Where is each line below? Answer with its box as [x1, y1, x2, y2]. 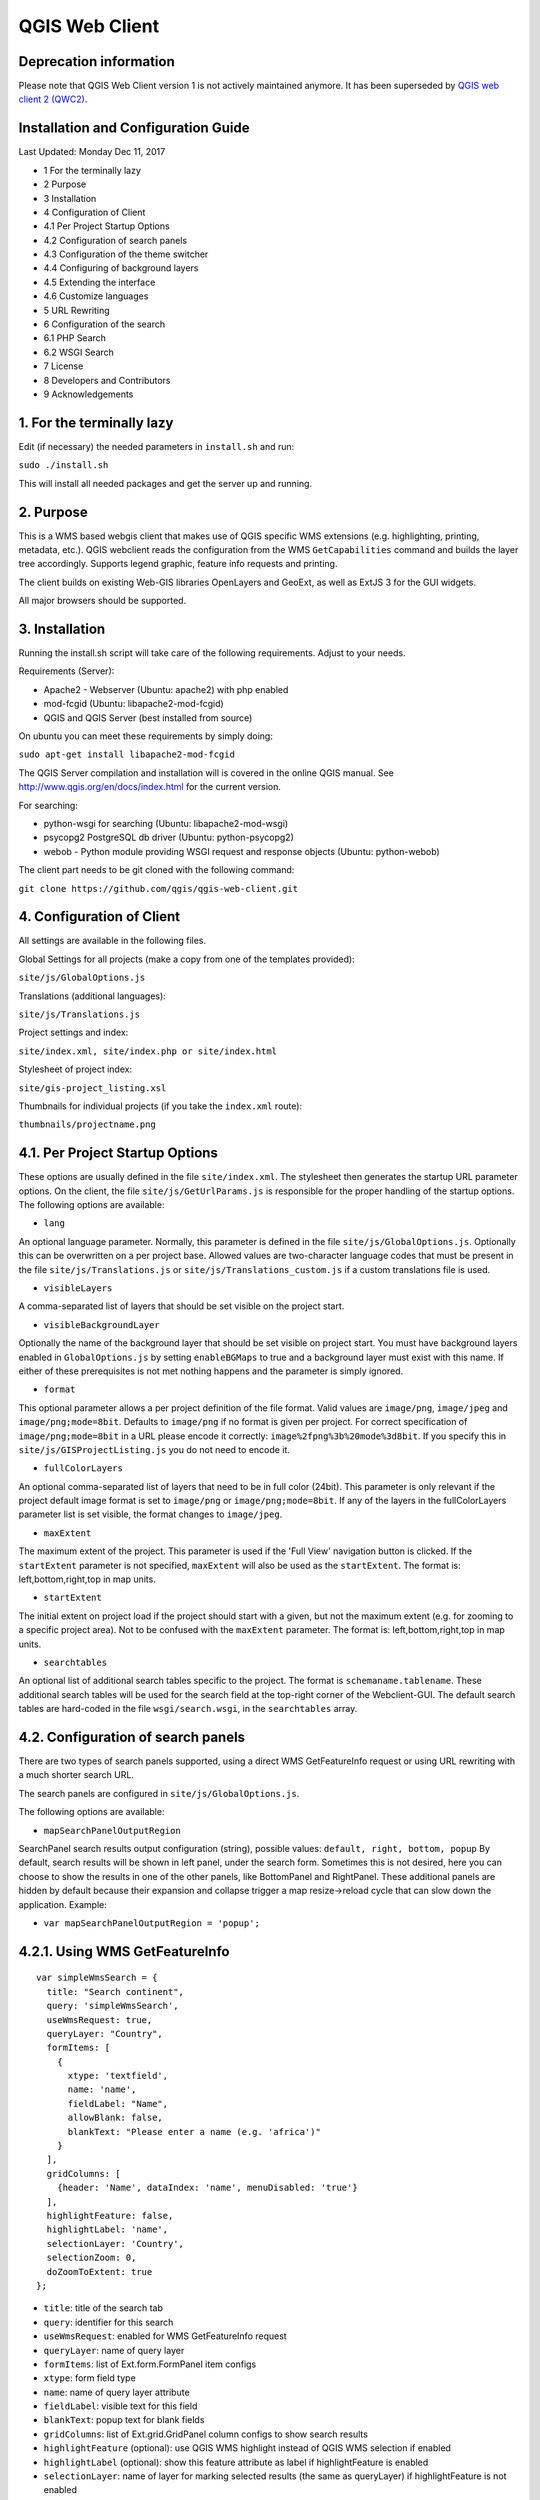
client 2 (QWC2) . [18, 93, 88, 105]
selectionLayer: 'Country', [46, 2238, 185, 2249]
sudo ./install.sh [18, 460, 109, 471]
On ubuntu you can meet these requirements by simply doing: [18, 730, 274, 742]
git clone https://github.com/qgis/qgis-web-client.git [18, 883, 299, 894]
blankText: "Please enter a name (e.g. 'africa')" [67, 2126, 322, 2137]
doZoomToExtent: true [46, 2266, 153, 2277]
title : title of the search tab [43, 2302, 164, 2314]
